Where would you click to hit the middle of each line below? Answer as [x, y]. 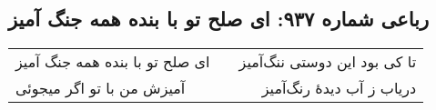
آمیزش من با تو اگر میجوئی [101, 88]
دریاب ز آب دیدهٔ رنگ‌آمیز [339, 88]
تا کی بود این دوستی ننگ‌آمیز [328, 62]
